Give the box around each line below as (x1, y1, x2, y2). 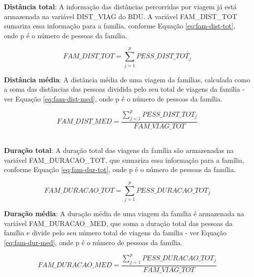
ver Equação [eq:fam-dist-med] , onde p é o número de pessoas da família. (4, 93, 223, 103)
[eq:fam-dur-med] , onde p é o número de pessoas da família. (4, 237, 183, 247)
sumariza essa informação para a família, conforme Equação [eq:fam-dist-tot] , (4, 21, 235, 31)
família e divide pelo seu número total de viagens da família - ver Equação (4, 227, 227, 238)
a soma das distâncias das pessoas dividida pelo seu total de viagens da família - (4, 84, 245, 94)
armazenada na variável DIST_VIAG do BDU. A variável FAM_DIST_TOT (4, 11, 237, 21)
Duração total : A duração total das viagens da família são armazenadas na (4, 145, 234, 155)
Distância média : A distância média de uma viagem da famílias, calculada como (4, 74, 251, 84)
